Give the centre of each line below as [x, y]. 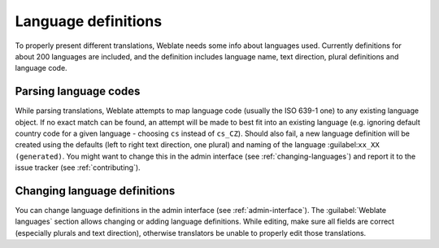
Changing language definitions [95, 191]
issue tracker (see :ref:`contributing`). [78, 168]
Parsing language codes [78, 91]
